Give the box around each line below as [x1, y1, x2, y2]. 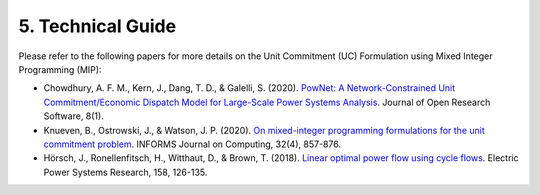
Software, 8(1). [43, 110, 104, 122]
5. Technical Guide [18, 15, 177, 37]
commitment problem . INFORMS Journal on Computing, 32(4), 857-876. [43, 138, 342, 150]
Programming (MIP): [18, 63, 102, 75]
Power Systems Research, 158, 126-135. [43, 166, 208, 178]
